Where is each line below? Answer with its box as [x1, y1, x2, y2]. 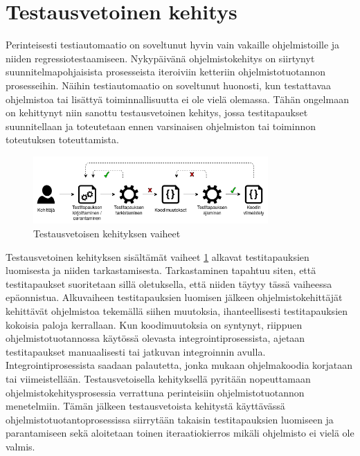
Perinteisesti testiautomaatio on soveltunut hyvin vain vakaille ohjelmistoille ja [6, 37, 340, 52]
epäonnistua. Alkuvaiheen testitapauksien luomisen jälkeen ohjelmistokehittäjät [6, 290, 343, 304]
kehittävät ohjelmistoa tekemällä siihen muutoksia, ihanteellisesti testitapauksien [6, 304, 348, 318]
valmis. [6, 439, 35, 453]
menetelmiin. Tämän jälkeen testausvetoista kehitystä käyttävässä [6, 399, 285, 413]
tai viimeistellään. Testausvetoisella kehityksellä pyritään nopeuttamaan [6, 372, 311, 385]
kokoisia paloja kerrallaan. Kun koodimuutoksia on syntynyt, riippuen [6, 317, 303, 331]
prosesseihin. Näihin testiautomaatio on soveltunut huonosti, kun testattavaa [6, 77, 331, 92]
